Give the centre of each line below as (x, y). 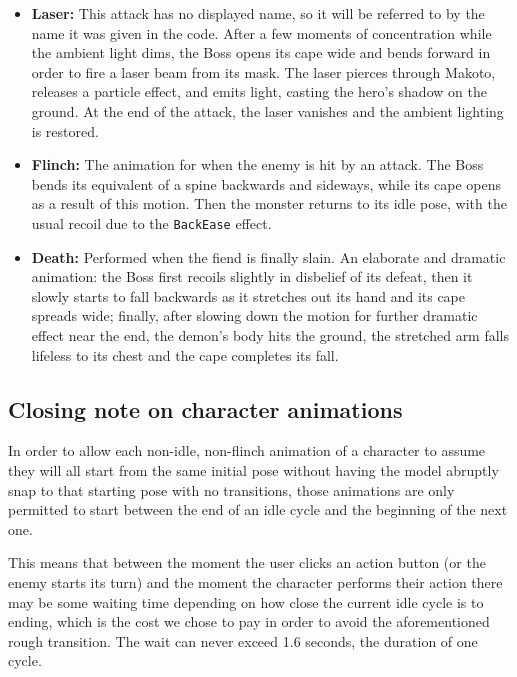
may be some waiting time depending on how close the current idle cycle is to (246, 601)
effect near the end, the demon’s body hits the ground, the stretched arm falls (270, 334)
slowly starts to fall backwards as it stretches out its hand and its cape (248, 295)
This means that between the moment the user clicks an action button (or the (247, 562)
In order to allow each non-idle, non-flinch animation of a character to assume (247, 450)
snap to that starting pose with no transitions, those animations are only (231, 489)
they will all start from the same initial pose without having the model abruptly (253, 469)
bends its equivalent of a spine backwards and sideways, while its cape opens (266, 183)
